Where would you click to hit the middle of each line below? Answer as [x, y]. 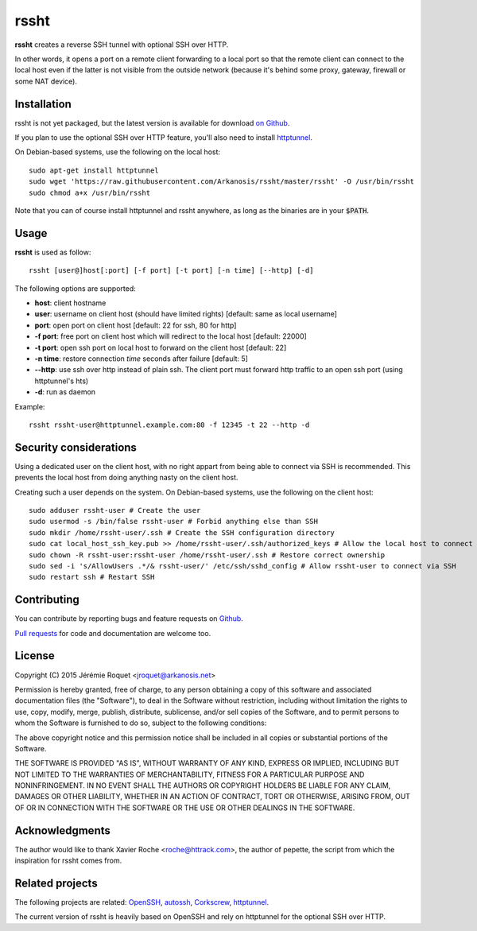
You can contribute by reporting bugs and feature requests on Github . [129, 619]
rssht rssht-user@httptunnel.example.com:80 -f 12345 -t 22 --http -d [169, 425]
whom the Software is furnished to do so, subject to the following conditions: [141, 723]
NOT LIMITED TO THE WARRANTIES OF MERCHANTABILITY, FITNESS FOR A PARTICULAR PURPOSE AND [190, 774]
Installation [43, 104]
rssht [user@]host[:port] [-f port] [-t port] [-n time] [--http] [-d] [171, 271]
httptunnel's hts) [62, 381]
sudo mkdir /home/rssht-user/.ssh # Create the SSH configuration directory [182, 532]
